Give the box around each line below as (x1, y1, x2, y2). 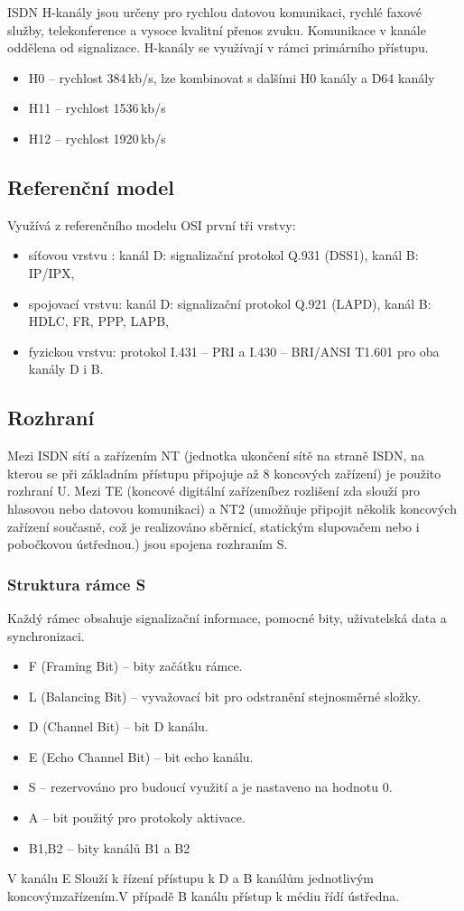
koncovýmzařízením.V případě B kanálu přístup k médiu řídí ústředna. (7, 886, 400, 905)
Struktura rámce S (7, 572, 146, 595)
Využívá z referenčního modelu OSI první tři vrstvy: (7, 215, 296, 234)
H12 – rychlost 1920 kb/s (28, 128, 166, 147)
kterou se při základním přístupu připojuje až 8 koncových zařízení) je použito (7, 463, 441, 482)
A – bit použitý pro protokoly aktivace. (28, 808, 246, 827)
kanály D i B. (28, 359, 104, 378)
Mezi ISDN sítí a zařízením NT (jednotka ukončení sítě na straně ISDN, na (7, 446, 424, 465)
